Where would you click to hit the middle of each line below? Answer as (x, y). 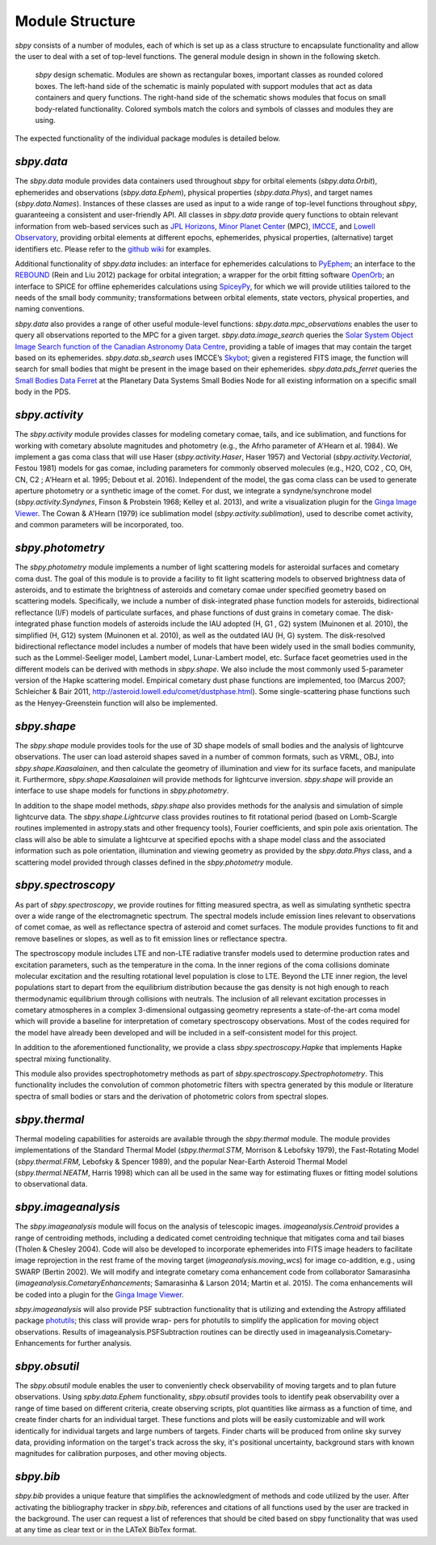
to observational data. (51, 1184)
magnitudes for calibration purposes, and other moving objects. (121, 1454)
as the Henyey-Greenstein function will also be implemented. (116, 703)
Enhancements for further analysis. (73, 1344)
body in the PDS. (43, 392)
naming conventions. (50, 309)
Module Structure (75, 21)
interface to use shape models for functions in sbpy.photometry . (122, 791)
